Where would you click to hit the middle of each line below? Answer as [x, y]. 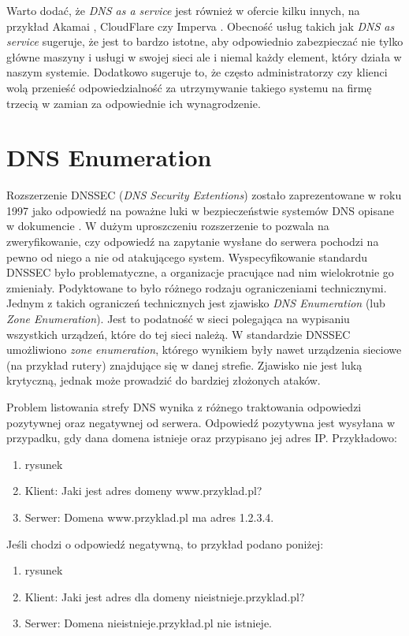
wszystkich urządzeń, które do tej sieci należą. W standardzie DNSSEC [178, 334]
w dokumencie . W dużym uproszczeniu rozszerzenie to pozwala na [168, 226]
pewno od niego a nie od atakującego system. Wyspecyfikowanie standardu [187, 257]
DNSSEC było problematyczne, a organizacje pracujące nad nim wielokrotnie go [200, 272]
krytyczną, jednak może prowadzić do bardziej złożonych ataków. [164, 380]
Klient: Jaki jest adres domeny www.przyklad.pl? [143, 491]
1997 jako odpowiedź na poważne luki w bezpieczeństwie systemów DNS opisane [201, 210]
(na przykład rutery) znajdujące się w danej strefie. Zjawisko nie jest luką [184, 364]
